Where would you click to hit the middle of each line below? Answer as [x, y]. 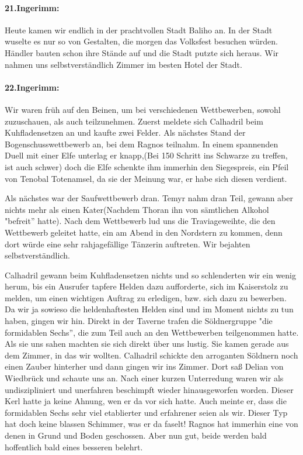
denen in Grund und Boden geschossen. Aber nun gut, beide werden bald [136, 435]
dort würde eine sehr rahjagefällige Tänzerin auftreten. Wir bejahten [128, 244]
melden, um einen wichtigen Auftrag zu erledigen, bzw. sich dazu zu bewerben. [146, 297]
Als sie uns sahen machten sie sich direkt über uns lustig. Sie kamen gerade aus [147, 344]
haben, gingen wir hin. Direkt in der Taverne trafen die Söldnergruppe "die [139, 321]
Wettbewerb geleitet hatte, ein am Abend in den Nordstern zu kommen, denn [144, 232]
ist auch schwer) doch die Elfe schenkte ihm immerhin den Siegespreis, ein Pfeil [147, 166]
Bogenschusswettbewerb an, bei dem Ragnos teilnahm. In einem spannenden [142, 144]
